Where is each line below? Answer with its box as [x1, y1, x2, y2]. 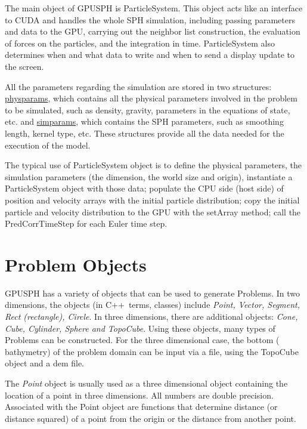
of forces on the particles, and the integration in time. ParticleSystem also [5, 36, 275, 49]
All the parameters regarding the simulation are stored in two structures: [5, 80, 272, 92]
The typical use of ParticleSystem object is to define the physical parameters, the [5, 159, 302, 171]
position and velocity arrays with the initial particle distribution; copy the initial [5, 193, 300, 206]
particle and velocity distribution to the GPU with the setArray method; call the [5, 205, 301, 218]
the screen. [5, 60, 44, 72]
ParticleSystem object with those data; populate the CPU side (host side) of [5, 182, 284, 195]
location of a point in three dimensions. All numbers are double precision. [5, 388, 274, 401]
